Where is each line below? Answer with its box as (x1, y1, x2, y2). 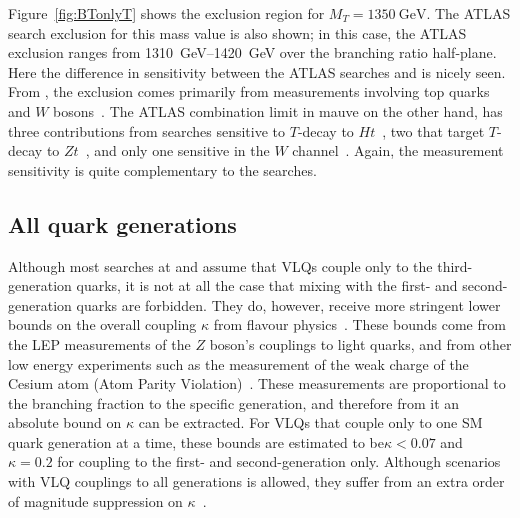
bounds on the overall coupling (8, 314, 197, 335)
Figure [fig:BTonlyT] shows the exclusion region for (8, 3, 325, 23)
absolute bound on (8, 412, 122, 433)
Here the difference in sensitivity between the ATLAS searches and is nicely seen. (8, 61, 506, 82)
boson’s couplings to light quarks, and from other (209, 333, 512, 354)
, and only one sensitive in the (85, 140, 270, 161)
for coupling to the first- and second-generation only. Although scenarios (57, 451, 501, 472)
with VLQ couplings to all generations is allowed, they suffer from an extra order (8, 471, 505, 492)
